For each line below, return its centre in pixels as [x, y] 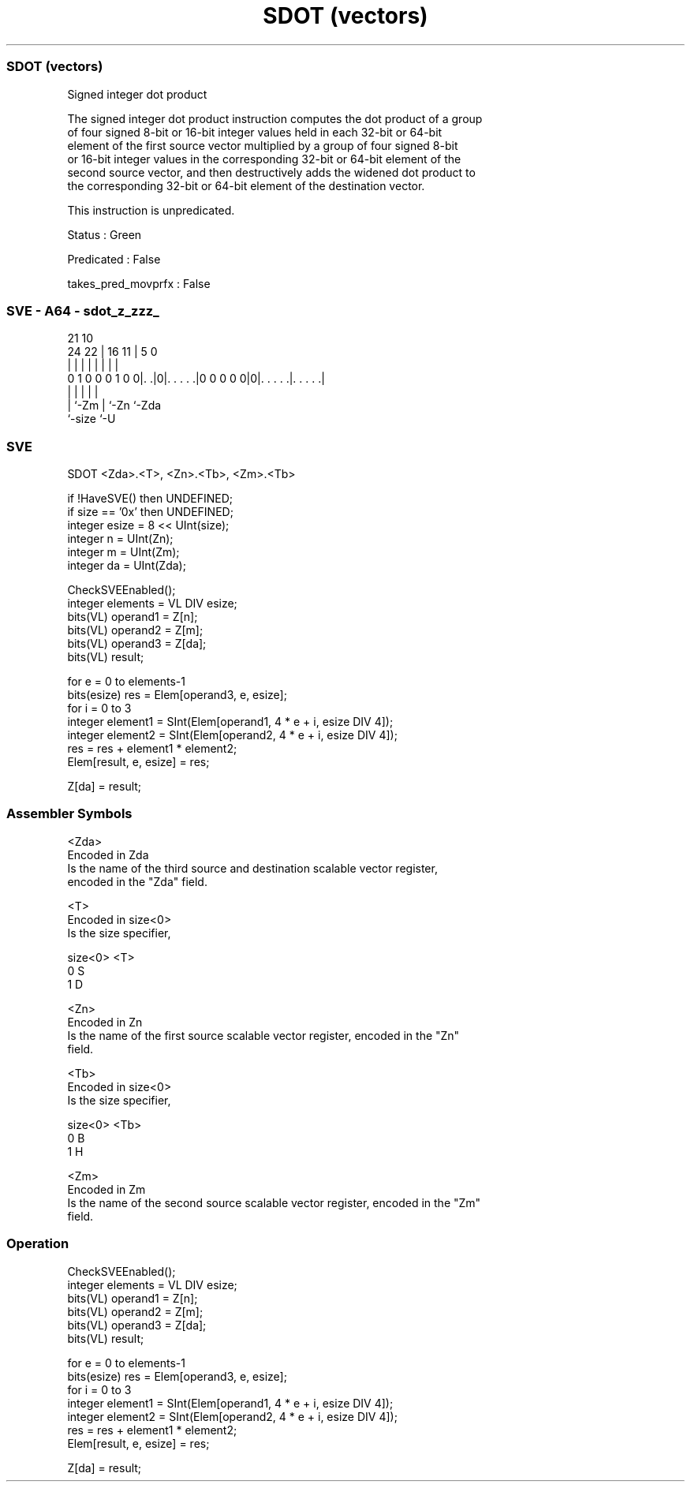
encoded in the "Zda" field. [137, 881]
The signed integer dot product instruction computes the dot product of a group [275, 118]
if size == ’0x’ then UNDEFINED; [150, 512]
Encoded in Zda [108, 854]
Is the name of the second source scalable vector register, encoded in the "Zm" [274, 1202]
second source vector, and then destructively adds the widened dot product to [271, 172]
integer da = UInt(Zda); [127, 565]
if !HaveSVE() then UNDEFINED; [150, 498]
